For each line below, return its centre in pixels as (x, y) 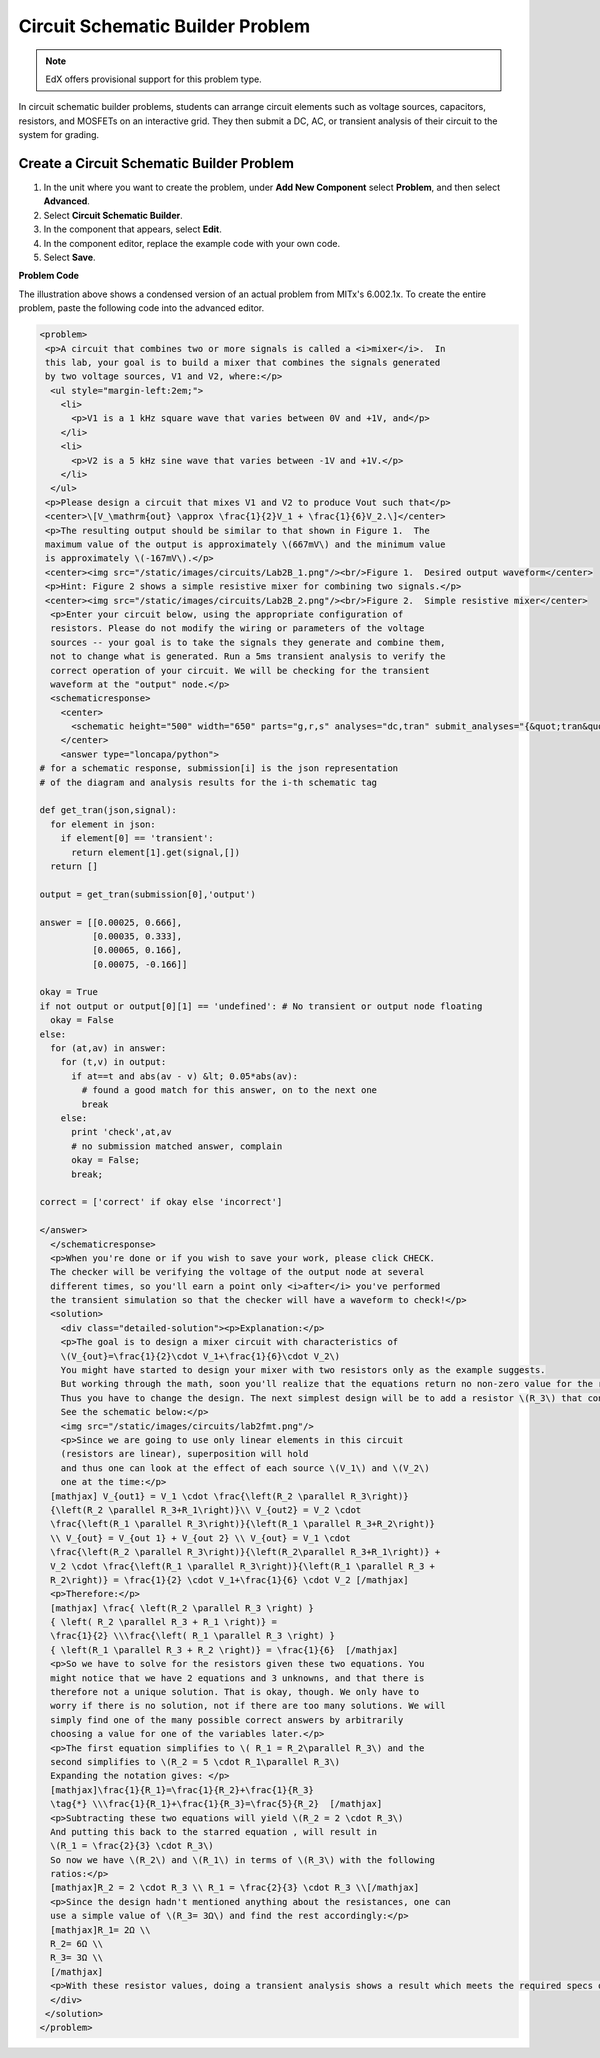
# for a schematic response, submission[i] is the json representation (219, 768)
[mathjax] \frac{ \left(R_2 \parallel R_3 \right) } (182, 1608)
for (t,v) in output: (113, 1062)
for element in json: (103, 824)
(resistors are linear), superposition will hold (184, 1454)
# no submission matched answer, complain (177, 1146)
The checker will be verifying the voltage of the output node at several (237, 1272)
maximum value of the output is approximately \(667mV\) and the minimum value (245, 544)
